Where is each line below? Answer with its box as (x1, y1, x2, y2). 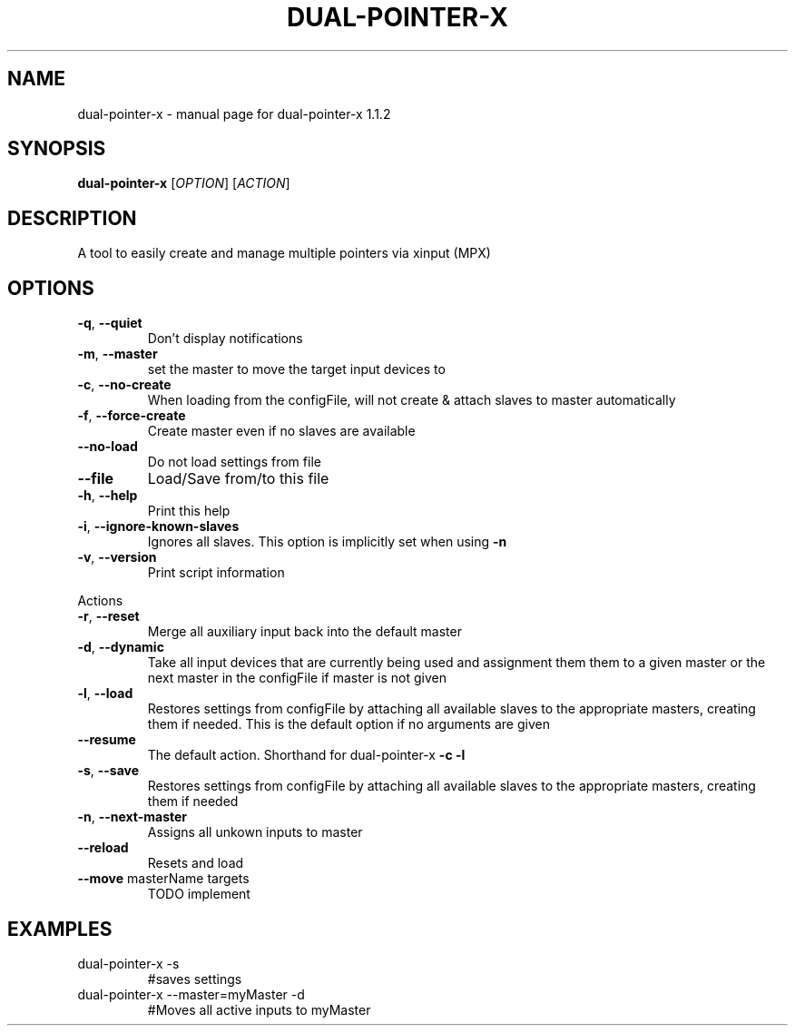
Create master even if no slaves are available (147, 423, 416, 439)
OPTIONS (7, 276, 94, 300)
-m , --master (77, 346, 158, 362)
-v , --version (77, 549, 157, 566)
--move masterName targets (77, 871, 250, 887)
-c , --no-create (77, 377, 172, 393)
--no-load (77, 438, 138, 455)
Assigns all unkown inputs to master (147, 824, 363, 841)
